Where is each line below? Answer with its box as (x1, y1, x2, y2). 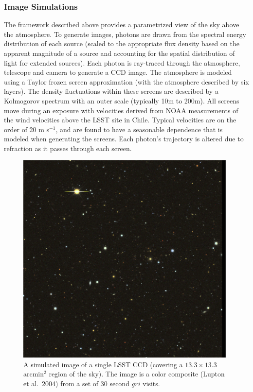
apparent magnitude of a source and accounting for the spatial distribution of (4, 48, 235, 58)
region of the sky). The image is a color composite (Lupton (49, 369, 225, 379)
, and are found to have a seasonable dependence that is (55, 124, 223, 134)
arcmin (23, 369, 44, 379)
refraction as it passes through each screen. (4, 143, 132, 153)
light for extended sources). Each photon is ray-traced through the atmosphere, (4, 57, 240, 68)
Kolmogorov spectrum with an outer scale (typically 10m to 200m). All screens (4, 95, 239, 105)
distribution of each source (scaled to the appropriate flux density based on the (4, 38, 239, 49)
